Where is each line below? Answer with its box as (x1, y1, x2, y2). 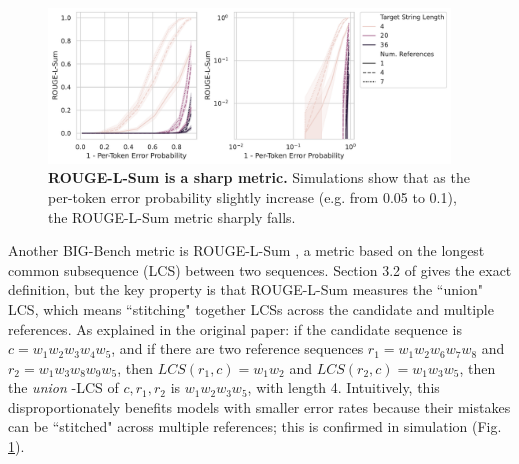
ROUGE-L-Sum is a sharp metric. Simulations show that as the (48, 167, 470, 188)
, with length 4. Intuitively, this (247, 377, 440, 398)
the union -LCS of (8, 377, 119, 398)
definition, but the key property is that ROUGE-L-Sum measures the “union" (8, 279, 483, 300)
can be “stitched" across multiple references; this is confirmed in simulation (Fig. (8, 416, 502, 437)
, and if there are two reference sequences (111, 338, 364, 359)
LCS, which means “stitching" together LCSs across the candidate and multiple (8, 298, 494, 319)
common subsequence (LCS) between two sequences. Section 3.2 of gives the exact (8, 259, 512, 280)
